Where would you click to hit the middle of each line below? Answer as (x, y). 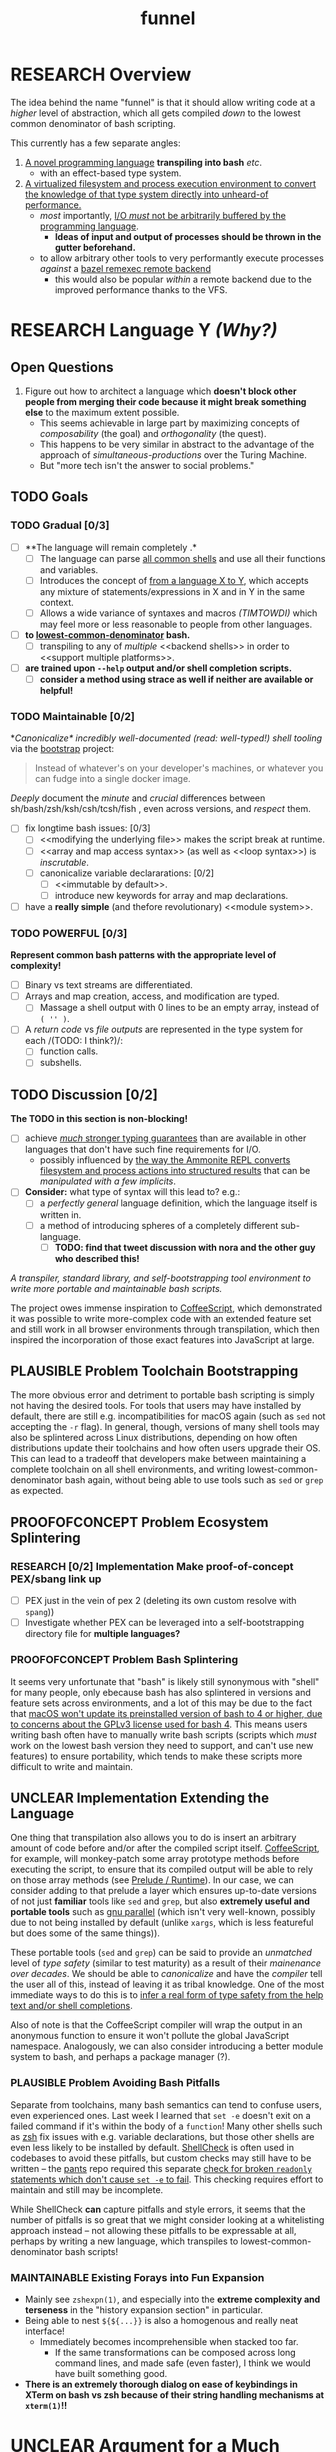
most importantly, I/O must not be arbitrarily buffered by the (163, 215)
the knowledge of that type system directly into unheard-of (146, 194)
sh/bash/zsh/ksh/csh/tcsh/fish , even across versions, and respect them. (161, 809)
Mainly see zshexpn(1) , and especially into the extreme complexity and (172, 2299)
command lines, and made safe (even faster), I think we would (183, 2363)
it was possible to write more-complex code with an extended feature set (161, 1318)
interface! (44, 2331)
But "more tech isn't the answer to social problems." (147, 465)
